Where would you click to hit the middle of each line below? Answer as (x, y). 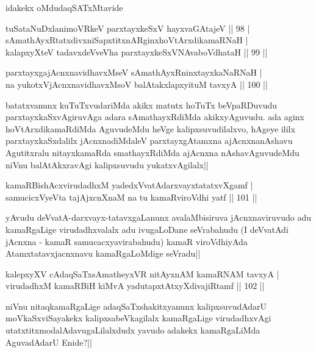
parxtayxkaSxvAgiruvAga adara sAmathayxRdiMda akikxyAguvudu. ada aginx (155, 117)
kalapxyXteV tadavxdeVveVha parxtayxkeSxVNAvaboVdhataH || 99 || (137, 52)
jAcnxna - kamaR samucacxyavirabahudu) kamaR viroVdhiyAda (127, 241)
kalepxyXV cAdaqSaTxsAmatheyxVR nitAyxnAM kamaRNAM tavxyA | (142, 273)
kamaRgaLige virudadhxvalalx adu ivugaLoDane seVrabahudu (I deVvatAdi (147, 229)
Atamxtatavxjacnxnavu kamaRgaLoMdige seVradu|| (103, 253)
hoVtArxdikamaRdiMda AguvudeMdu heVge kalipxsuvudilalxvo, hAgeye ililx (150, 128)
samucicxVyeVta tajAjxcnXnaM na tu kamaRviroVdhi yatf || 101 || (131, 197)
